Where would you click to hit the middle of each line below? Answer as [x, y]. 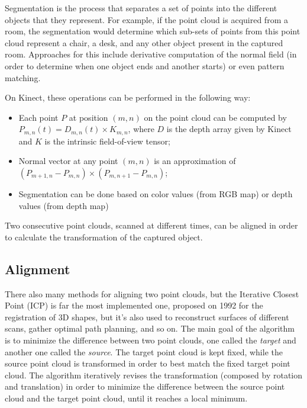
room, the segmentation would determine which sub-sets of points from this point [153, 31]
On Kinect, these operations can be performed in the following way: [128, 97]
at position [88, 117]
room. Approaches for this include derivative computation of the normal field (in [151, 54]
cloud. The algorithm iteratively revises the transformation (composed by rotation [154, 375]
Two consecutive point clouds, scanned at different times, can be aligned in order [151, 225]
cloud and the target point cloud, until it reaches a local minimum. [126, 398]
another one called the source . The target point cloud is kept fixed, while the [144, 351]
